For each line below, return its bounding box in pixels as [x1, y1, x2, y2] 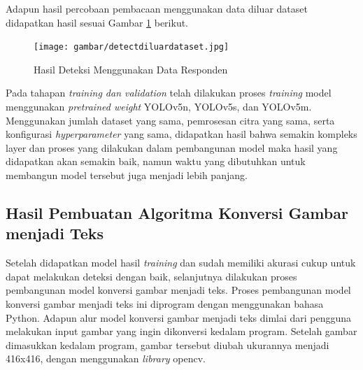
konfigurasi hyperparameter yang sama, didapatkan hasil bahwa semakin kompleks [6, 127, 357, 141]
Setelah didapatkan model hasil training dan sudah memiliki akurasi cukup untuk [6, 255, 356, 270]
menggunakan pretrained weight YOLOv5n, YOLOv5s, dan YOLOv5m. [6, 99, 312, 114]
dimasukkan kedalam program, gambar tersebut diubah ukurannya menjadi [6, 337, 329, 352]
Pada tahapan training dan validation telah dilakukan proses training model [6, 85, 332, 100]
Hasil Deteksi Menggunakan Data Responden [34, 62, 228, 76]
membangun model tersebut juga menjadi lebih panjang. [6, 168, 248, 182]
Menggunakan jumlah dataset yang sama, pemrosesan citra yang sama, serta [6, 113, 335, 127]
